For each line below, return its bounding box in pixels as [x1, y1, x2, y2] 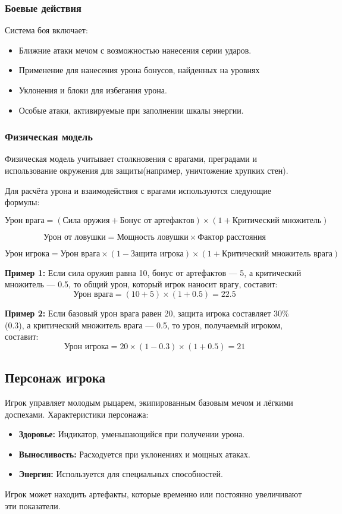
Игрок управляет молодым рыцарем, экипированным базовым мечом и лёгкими [5, 396, 293, 408]
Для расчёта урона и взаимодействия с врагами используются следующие [5, 184, 271, 196]
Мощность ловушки [117, 233, 189, 242]
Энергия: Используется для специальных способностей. [18, 468, 223, 480]
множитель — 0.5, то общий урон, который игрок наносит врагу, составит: [5, 278, 278, 290]
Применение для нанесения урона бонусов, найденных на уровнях [18, 64, 260, 76]
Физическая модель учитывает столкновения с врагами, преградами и [5, 152, 257, 165]
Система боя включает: [5, 24, 88, 36]
